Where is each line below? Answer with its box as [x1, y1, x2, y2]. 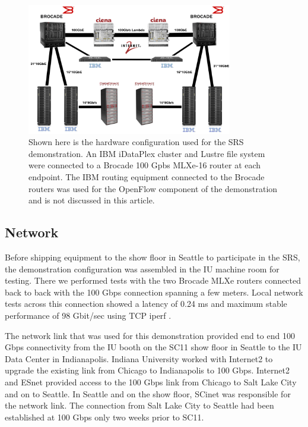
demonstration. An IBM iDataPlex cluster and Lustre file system [28, 147, 265, 159]
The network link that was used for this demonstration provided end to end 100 [5, 329, 295, 341]
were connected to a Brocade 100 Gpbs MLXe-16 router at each [28, 159, 261, 171]
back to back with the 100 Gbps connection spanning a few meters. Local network [5, 285, 303, 298]
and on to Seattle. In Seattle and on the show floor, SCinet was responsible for [5, 387, 291, 400]
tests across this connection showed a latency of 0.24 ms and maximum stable [5, 297, 287, 310]
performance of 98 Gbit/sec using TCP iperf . [5, 309, 172, 321]
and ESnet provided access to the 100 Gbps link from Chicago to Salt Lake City [5, 375, 297, 388]
